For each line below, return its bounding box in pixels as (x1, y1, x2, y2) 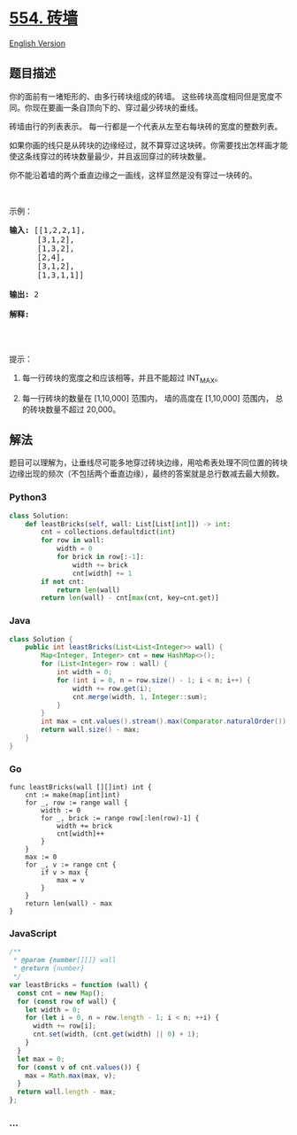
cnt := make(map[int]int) (25, 790, 121, 800)
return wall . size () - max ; (41, 726, 141, 735)
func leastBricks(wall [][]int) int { (9, 783, 152, 792)
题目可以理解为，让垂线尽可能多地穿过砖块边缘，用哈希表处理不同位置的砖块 (9, 457, 288, 468)
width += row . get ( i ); (72, 684, 152, 693)
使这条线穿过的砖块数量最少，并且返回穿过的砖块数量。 (9, 151, 210, 161)
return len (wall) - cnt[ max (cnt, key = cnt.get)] (41, 594, 219, 602)
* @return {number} (12, 964, 86, 973)
